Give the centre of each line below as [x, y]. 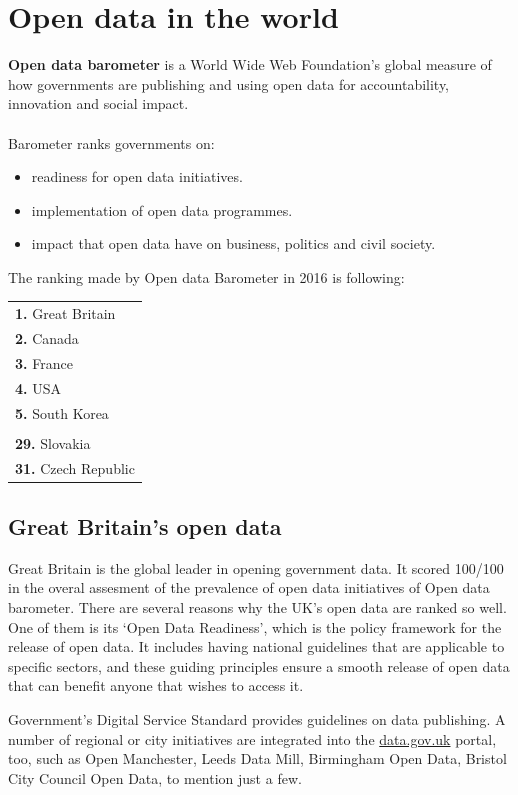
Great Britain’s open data [145, 526]
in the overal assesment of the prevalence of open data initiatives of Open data [249, 587]
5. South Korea [62, 412]
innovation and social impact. [98, 103]
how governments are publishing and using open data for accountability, [229, 83]
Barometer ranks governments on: [111, 142]
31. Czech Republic [75, 467]
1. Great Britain [65, 313]
